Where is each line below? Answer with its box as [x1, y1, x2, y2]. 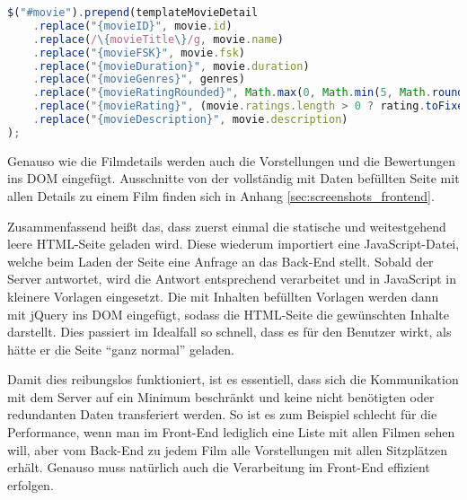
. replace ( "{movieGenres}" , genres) [32, 73, 245, 86]
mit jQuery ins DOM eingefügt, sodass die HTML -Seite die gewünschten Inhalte [7, 304, 449, 323]
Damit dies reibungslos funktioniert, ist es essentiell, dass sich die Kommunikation [7, 370, 459, 389]
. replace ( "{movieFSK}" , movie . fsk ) [32, 46, 245, 59]
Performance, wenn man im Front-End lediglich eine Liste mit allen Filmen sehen [7, 423, 455, 442]
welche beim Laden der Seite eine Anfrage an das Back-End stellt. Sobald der [7, 251, 434, 270]
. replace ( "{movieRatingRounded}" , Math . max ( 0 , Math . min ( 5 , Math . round [32, 86, 464, 100]
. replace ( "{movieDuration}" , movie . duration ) [32, 59, 310, 73]
